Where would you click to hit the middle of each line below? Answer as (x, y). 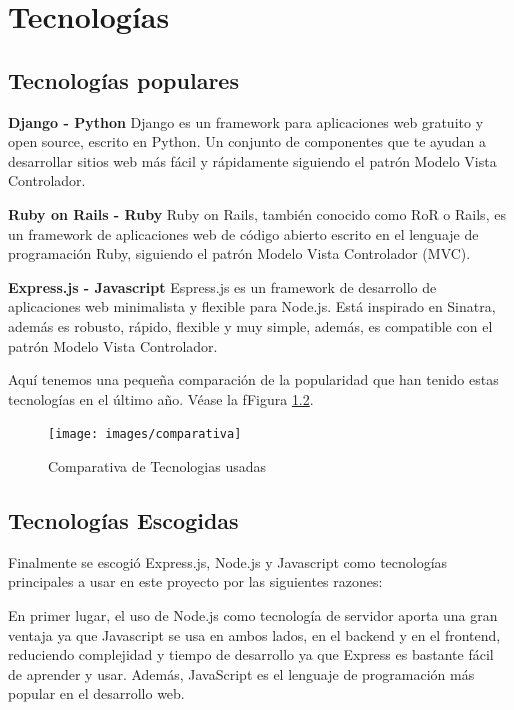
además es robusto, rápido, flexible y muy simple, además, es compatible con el (250, 325)
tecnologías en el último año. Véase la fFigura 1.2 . (161, 398)
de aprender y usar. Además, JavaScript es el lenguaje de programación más (241, 673)
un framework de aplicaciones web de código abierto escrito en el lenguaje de (243, 233)
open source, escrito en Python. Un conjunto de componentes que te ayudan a (247, 141)
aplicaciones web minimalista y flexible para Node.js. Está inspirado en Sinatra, (252, 306)
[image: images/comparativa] (145, 434)
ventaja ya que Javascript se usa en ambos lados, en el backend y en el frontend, (254, 634)
